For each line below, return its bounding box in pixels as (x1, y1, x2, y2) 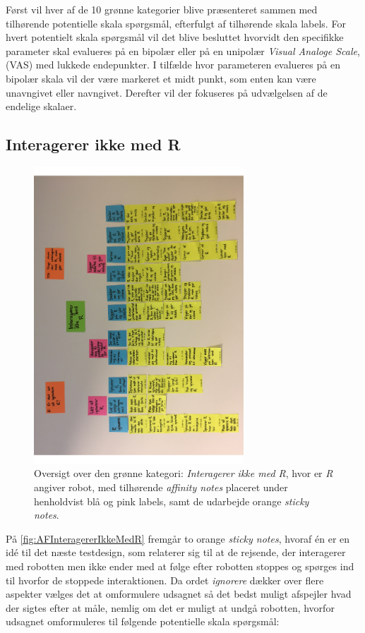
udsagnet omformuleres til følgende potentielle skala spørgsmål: (6, 614, 280, 629)
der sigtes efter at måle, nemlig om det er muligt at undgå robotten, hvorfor (6, 600, 335, 615)
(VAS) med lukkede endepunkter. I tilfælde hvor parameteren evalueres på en (6, 57, 340, 72)
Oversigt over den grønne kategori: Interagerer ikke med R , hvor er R (34, 466, 333, 481)
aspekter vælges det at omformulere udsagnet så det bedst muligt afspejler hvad (6, 586, 352, 601)
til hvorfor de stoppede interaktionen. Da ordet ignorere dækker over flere (6, 572, 324, 587)
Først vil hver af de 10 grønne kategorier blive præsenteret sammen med (6, 2, 318, 16)
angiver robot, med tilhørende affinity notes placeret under (34, 480, 288, 495)
